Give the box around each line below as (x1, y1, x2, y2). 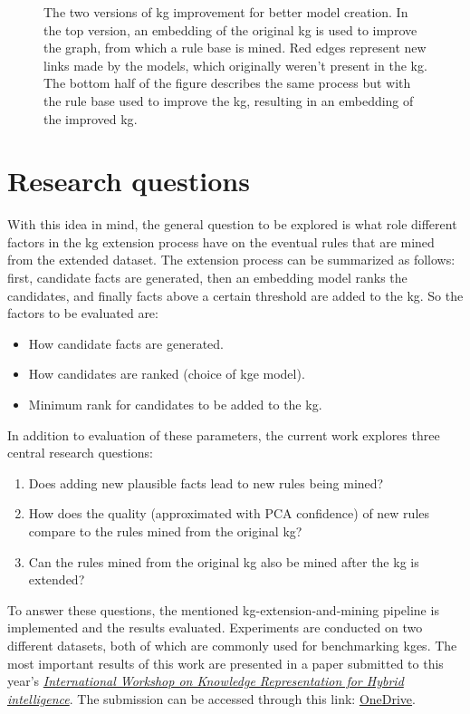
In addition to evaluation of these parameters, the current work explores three (7, 425, 440, 444)
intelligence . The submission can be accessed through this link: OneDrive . (7, 689, 416, 708)
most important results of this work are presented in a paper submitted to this (7, 653, 444, 672)
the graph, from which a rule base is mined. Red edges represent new (43, 38, 427, 57)
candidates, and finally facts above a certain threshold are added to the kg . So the (7, 285, 464, 304)
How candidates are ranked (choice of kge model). (28, 364, 305, 383)
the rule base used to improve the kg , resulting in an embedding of (43, 91, 414, 110)
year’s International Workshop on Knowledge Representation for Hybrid (7, 671, 404, 690)
